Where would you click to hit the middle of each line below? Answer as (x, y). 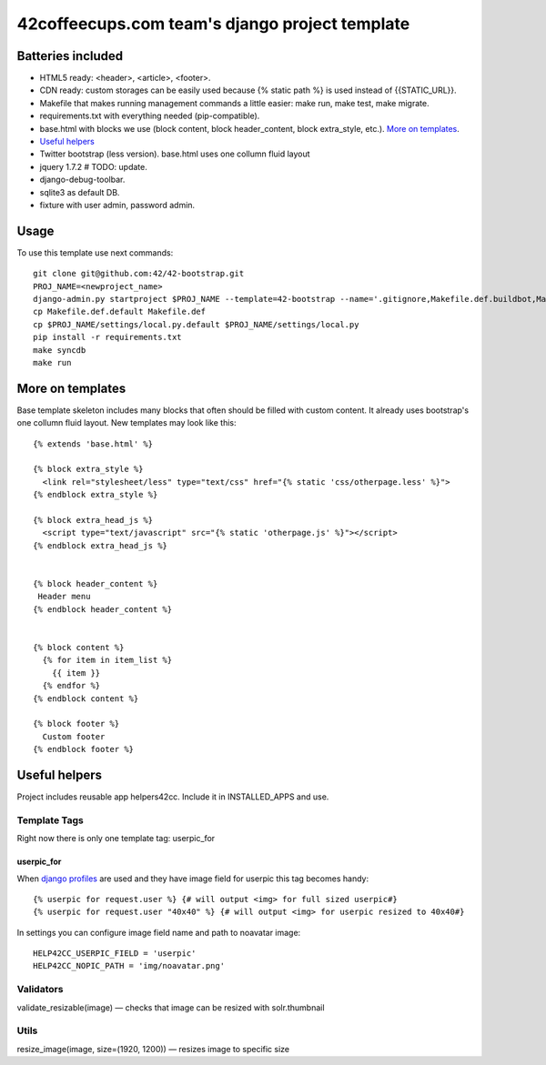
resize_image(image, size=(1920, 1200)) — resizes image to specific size (153, 1049)
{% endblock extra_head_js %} (101, 545)
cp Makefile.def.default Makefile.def (120, 312)
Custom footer (74, 736)
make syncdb (60, 350)
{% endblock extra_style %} (96, 495)
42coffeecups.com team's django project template (213, 24)
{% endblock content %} (86, 698)
